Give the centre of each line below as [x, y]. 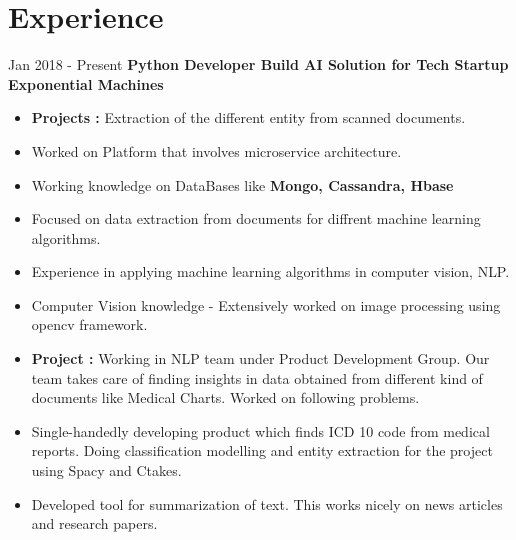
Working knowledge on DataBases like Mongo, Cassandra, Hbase [242, 184]
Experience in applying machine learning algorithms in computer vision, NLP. [270, 271]
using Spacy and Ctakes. [106, 470]
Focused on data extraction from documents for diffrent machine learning [256, 218]
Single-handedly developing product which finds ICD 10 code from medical [260, 430]
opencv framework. [89, 324]
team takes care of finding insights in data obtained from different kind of [257, 377]
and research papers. [94, 523]
